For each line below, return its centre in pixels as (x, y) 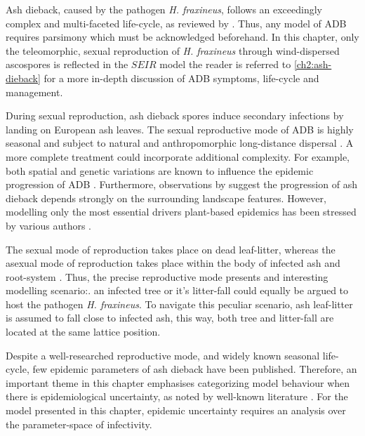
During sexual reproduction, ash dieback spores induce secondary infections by (175, 115)
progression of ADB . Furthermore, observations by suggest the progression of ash (181, 184)
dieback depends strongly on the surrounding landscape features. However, (166, 198)
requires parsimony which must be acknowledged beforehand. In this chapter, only (182, 37)
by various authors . (48, 225)
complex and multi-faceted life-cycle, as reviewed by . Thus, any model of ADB (176, 23)
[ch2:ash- (313, 64)
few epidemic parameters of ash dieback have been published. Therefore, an (195, 369)
